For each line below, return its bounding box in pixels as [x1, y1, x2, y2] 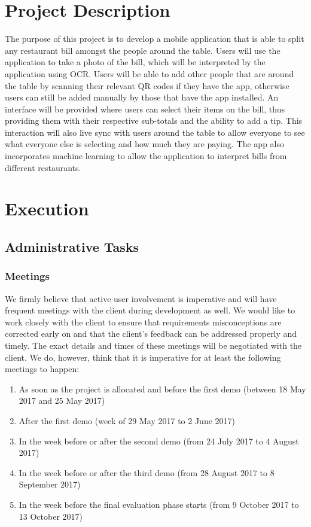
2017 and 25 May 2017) [19, 394, 105, 407]
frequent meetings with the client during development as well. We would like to [5, 304, 295, 316]
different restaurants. [5, 161, 81, 173]
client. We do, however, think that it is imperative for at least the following [5, 351, 281, 363]
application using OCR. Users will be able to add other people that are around [5, 67, 294, 80]
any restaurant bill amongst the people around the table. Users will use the [5, 44, 280, 56]
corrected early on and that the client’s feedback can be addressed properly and [5, 327, 297, 340]
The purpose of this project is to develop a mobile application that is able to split [5, 32, 304, 45]
